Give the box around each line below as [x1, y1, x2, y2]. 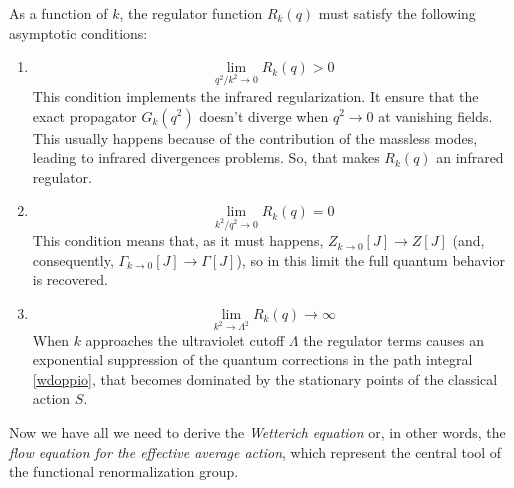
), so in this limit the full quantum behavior [236, 249, 505, 270]
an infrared [436, 147, 504, 168]
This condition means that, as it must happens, [32, 230, 324, 251]
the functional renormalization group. [9, 461, 239, 482]
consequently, [32, 249, 114, 270]
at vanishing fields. [378, 105, 493, 126]
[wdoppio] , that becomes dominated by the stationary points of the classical [32, 368, 498, 389]
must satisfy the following [318, 3, 476, 23]
